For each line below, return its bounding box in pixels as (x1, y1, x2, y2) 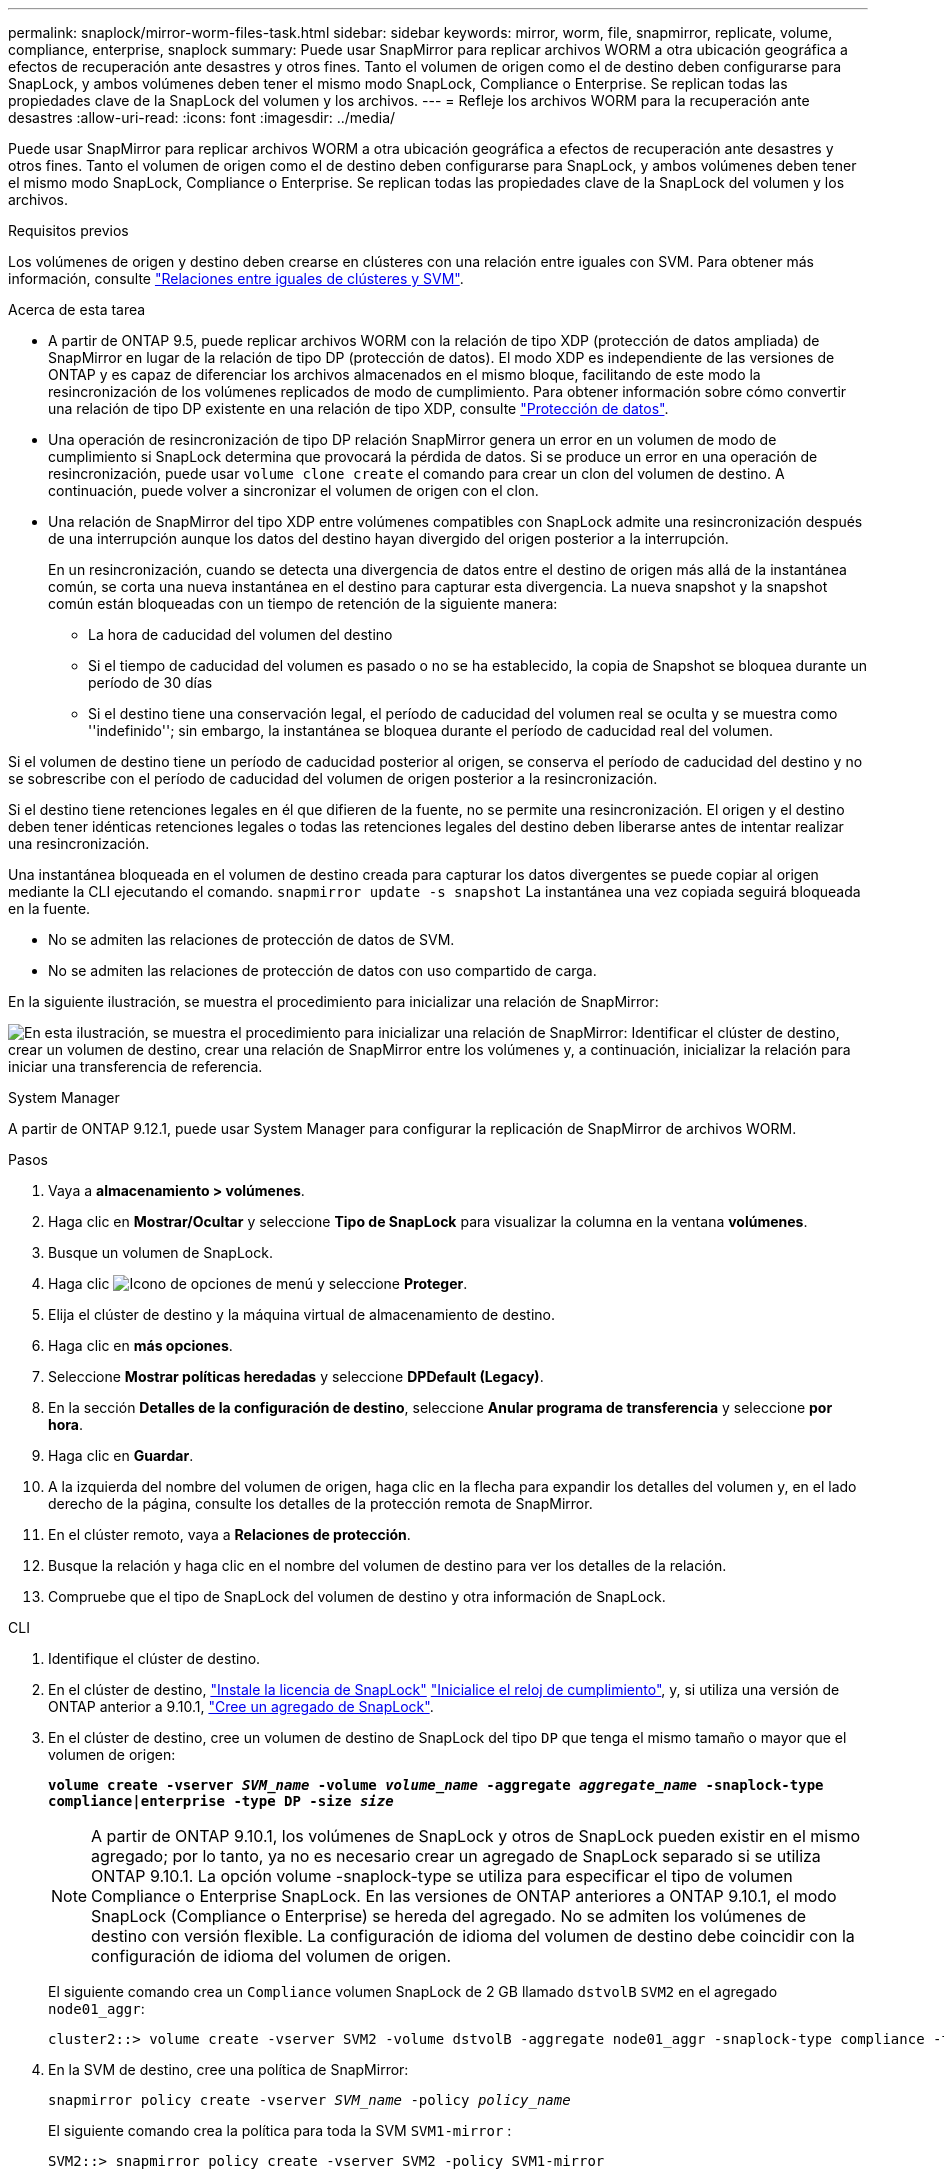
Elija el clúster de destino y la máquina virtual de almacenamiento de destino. (48, 1306, 556, 1323)
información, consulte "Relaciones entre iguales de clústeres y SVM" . (8, 270, 464, 287)
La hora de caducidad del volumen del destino (88, 626, 393, 643)
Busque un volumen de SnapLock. (48, 1244, 273, 1261)
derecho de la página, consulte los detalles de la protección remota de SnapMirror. (48, 1495, 593, 1512)
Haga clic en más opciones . (48, 1337, 233, 1354)
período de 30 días (88, 674, 213, 691)
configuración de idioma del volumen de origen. (91, 1946, 452, 1966)
